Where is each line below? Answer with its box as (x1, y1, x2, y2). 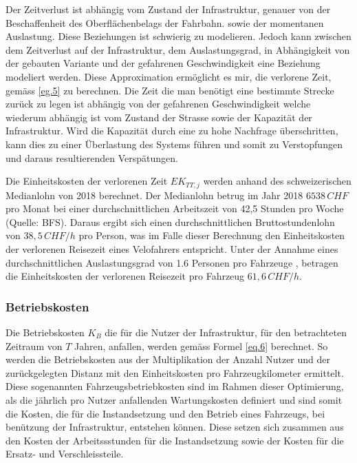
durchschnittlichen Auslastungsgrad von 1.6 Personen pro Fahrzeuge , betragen (6, 255, 338, 269)
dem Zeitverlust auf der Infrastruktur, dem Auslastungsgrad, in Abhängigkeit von (6, 42, 350, 56)
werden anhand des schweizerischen (203, 174, 351, 188)
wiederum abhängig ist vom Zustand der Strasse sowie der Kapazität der (6, 110, 312, 124)
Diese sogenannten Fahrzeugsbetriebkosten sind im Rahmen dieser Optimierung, (6, 379, 344, 393)
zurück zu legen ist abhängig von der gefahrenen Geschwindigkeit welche (6, 96, 311, 111)
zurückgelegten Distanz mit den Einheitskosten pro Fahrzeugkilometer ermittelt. (6, 365, 344, 380)
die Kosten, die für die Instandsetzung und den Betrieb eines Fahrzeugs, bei (6, 406, 325, 420)
